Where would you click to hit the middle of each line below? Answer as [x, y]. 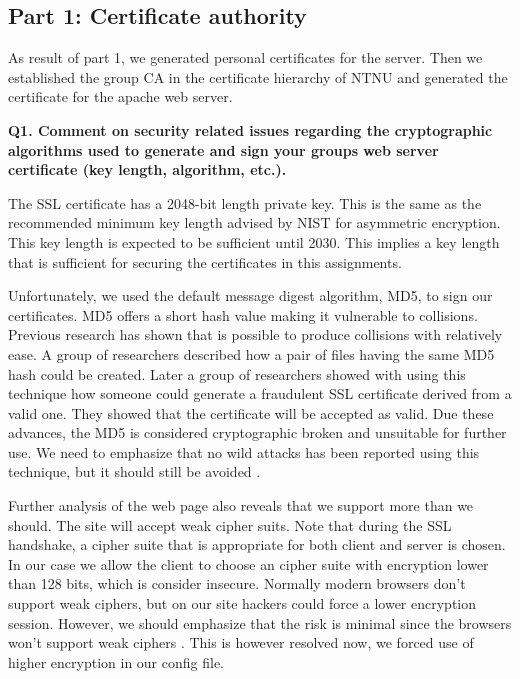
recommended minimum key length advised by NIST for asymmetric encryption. [254, 222]
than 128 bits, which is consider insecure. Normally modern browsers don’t [237, 583]
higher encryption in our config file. [116, 661]
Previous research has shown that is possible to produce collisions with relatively [255, 334]
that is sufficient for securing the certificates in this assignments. [205, 261]
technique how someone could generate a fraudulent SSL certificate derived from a [260, 393]
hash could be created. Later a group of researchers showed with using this [237, 373]
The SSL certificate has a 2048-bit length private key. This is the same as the [245, 202]
